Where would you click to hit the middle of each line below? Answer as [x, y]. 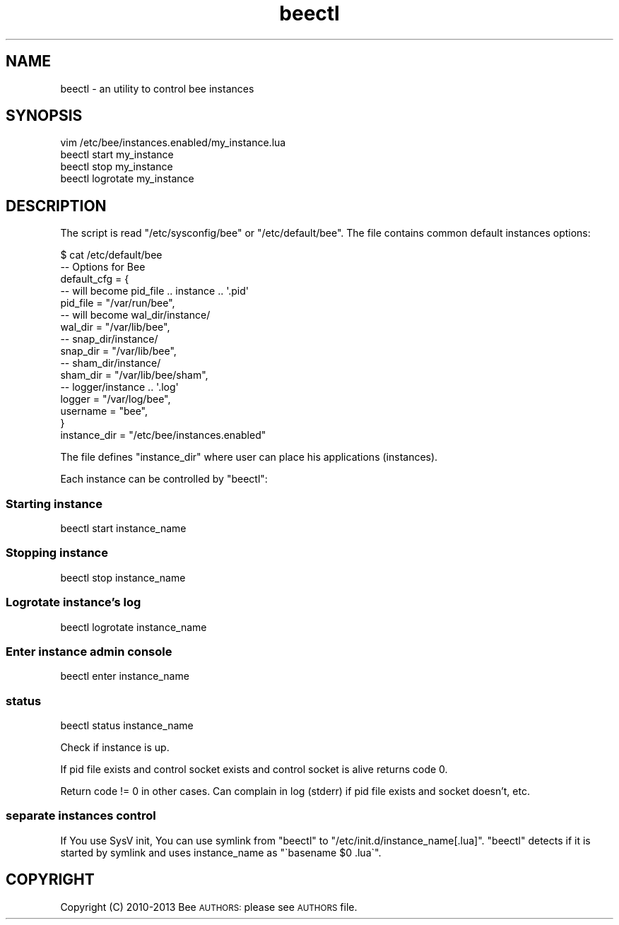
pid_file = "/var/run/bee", [118, 303]
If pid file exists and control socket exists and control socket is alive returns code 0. [254, 770]
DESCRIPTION [56, 206]
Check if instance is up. [115, 748]
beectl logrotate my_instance [127, 179]
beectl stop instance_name [123, 577]
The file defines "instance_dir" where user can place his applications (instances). [249, 457]
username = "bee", [104, 411]
